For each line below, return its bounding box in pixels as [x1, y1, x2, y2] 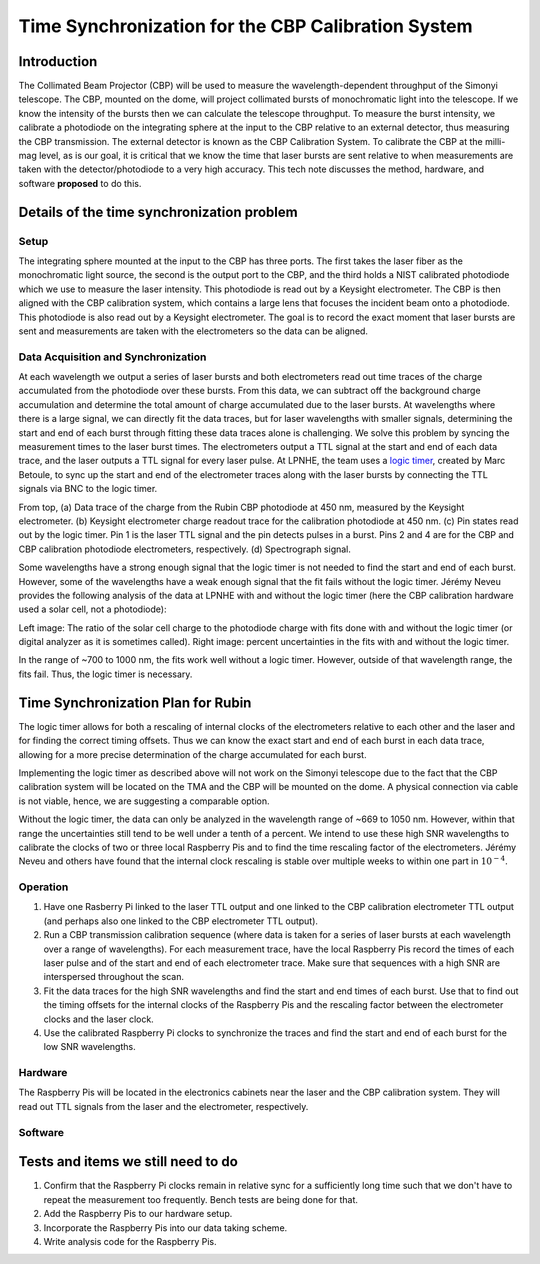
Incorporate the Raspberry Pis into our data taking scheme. [43, 1221, 288, 1234]
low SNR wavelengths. [43, 1041, 136, 1053]
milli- [485, 135, 506, 147]
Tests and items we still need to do [18, 1153, 239, 1170]
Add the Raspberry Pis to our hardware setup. [43, 1208, 233, 1220]
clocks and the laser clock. [43, 1013, 154, 1025]
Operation [18, 880, 69, 894]
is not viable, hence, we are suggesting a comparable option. [18, 795, 270, 807]
